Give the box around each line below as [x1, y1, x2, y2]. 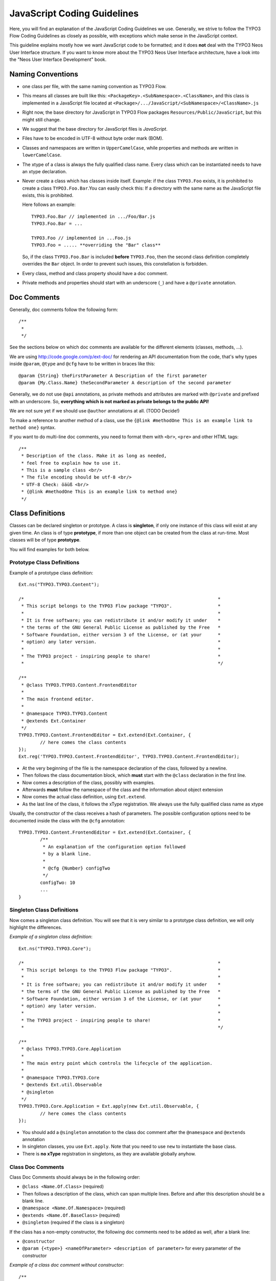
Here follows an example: [22, 201, 76, 208]
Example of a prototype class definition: [9, 569, 94, 576]
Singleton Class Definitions [9, 906, 79, 914]
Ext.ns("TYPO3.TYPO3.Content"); [18, 582, 100, 588]
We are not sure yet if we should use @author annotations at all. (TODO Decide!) [9, 408, 180, 414]
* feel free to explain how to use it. [21, 460, 121, 466]
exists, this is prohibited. [22, 192, 74, 198]
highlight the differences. [9, 924, 62, 931]
